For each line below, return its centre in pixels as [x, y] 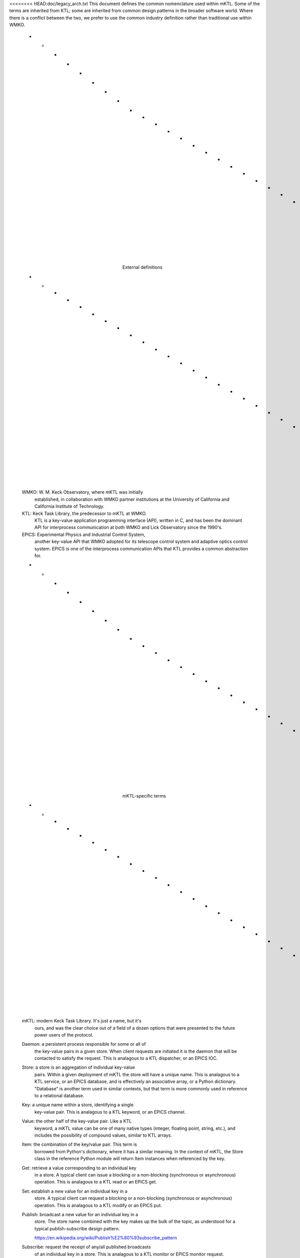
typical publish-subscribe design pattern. [77, 1228]
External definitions [142, 267]
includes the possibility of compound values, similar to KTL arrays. [103, 1135]
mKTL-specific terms [144, 796]
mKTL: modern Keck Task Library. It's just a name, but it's [82, 1021]
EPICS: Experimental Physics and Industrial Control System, [84, 534]
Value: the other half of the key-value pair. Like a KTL [77, 1121]
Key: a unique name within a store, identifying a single [78, 1105]
